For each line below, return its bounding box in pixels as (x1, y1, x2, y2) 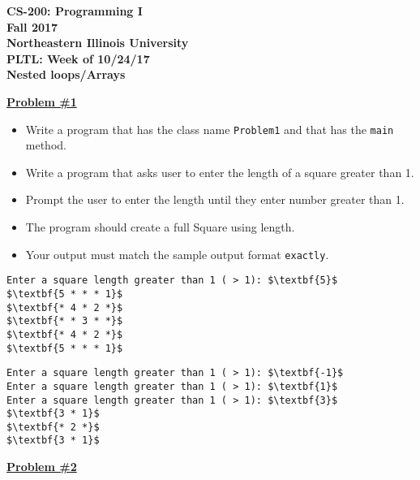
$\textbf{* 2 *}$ (6, 421, 100, 433)
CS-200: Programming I (6, 2, 143, 19)
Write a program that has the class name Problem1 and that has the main (25, 120, 394, 137)
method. (25, 136, 66, 154)
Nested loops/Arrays (6, 66, 126, 83)
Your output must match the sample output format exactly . (25, 245, 329, 262)
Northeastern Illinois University (6, 34, 189, 51)
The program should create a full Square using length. (25, 218, 295, 235)
